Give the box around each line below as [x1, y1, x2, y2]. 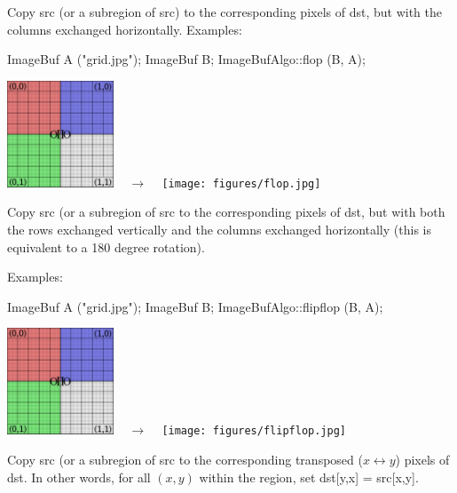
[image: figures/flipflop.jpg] [162, 425, 346, 438]
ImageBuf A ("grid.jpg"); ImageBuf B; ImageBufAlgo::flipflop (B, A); [7, 297, 383, 315]
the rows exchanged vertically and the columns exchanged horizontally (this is [7, 220, 431, 239]
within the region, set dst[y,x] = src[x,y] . [199, 467, 419, 486]
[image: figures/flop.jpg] [162, 177, 321, 190]
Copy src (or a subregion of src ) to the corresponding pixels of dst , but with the [7, 3, 442, 20]
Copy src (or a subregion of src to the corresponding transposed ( [7, 450, 363, 469]
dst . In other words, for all [7, 467, 151, 486]
